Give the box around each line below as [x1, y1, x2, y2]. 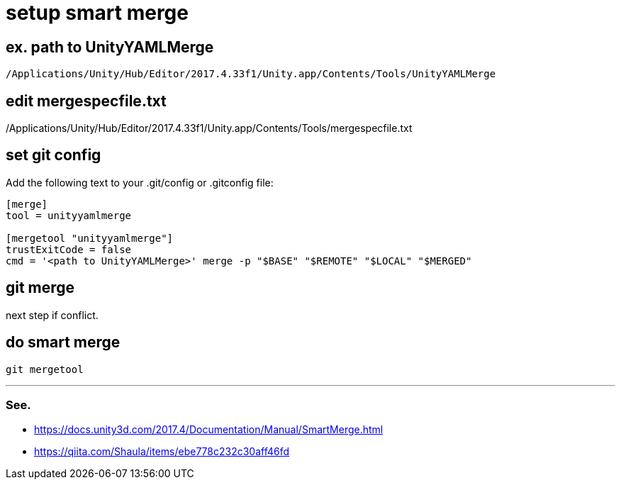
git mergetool [6, 363, 84, 375]
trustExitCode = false [6, 243, 132, 255]
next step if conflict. [6, 308, 99, 321]
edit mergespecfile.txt [6, 91, 167, 110]
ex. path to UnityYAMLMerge [6, 38, 214, 56]
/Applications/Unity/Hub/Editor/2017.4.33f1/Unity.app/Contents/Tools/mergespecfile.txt [6, 122, 413, 135]
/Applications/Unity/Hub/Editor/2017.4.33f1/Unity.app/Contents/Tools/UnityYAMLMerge [6, 68, 496, 80]
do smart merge [6, 333, 121, 352]
